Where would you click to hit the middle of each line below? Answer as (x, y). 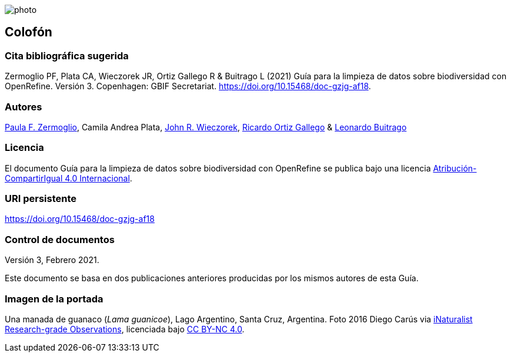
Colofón (29, 32)
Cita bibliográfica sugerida (67, 55)
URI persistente (41, 199)
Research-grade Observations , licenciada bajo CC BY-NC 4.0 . (125, 329)
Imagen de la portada (54, 299)
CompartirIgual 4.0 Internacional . (69, 178)
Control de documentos (60, 239)
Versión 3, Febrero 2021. (52, 260)
